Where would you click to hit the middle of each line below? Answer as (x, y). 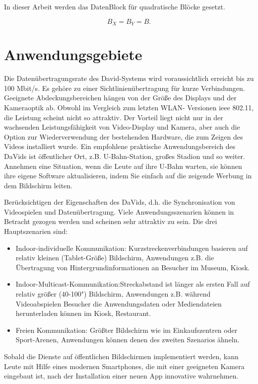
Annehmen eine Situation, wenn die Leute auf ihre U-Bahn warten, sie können (123, 166)
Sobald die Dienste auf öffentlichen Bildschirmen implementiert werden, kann (121, 356)
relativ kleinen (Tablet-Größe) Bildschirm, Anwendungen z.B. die (115, 258)
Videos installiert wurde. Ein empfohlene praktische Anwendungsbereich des (120, 146)
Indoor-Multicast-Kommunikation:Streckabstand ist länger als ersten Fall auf (133, 284)
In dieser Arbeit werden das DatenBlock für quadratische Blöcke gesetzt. (115, 6)
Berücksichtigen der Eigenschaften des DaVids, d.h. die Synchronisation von (120, 202)
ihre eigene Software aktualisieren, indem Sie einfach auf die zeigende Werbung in (128, 176)
